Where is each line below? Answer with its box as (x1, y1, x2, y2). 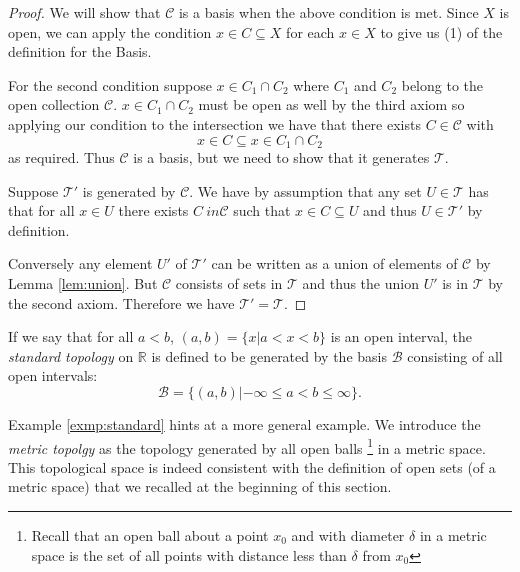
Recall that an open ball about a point (31, 524, 269, 545)
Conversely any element (8, 253, 153, 274)
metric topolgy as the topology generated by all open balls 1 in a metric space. (8, 434, 486, 458)
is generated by (82, 180, 176, 201)
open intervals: (8, 365, 98, 386)
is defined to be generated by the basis (151, 345, 387, 366)
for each (286, 21, 335, 42)
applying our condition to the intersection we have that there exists (8, 113, 421, 134)
